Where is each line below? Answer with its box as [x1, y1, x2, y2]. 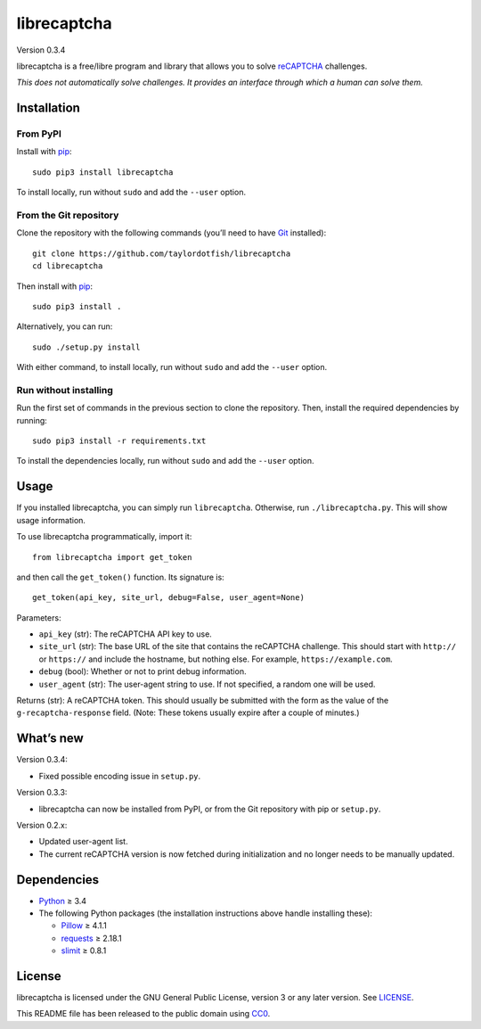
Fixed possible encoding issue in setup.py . [38, 770, 201, 781]
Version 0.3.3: [16, 787, 68, 798]
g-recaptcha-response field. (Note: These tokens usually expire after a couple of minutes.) [16, 707, 360, 718]
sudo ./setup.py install [32, 342, 141, 352]
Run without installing [16, 383, 113, 396]
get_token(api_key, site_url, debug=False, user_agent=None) [32, 593, 305, 603]
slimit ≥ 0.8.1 [61, 945, 107, 956]
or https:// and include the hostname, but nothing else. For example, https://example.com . [38, 654, 394, 664]
